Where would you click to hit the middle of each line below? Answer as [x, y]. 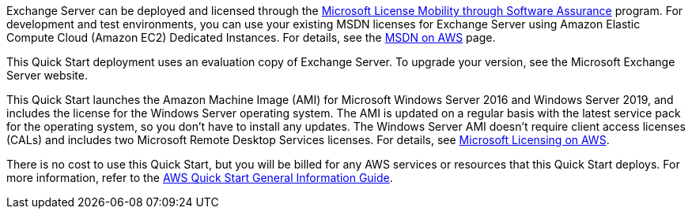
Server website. [47, 75]
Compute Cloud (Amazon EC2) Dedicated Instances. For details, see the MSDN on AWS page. [251, 37]
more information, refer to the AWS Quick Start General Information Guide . [200, 178]
